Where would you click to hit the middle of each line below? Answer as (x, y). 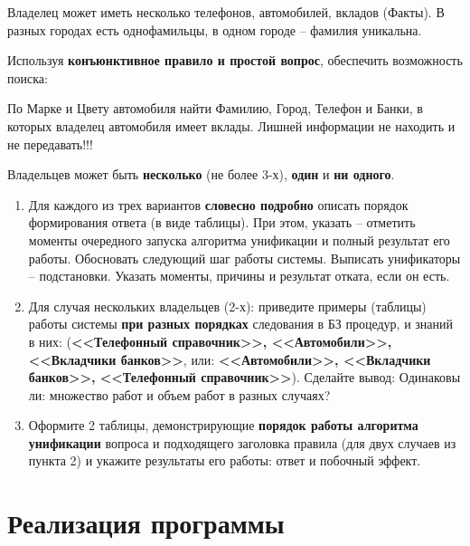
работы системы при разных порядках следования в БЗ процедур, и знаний (241, 324)
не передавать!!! (50, 144)
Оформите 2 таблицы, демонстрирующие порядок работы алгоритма (223, 425)
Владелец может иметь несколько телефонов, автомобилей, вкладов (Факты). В (226, 12)
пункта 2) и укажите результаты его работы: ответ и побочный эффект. (225, 460)
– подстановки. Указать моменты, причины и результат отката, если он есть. (239, 276)
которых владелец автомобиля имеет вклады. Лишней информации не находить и (231, 125)
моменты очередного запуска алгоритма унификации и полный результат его (239, 239)
